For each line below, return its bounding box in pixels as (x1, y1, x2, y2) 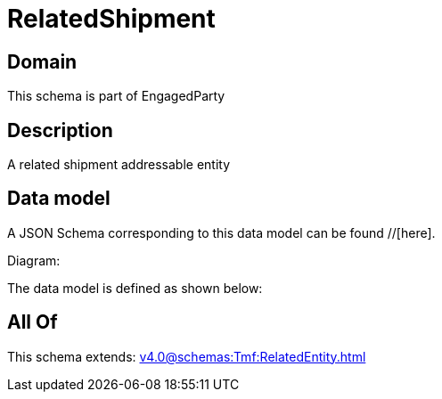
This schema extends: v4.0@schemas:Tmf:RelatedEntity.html (7, 348, 366, 364)
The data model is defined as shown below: (7, 280, 263, 296)
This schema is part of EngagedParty (7, 88, 225, 104)
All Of (7, 311, 58, 334)
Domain (7, 50, 78, 73)
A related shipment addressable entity (7, 157, 231, 173)
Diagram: (7, 252, 61, 268)
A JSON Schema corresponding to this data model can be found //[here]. (7, 224, 436, 240)
